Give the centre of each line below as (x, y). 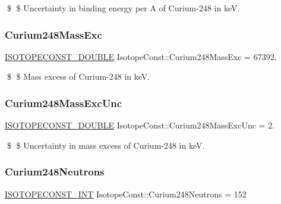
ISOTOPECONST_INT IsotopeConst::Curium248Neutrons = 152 (126, 194)
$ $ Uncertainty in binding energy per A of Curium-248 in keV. (123, 8)
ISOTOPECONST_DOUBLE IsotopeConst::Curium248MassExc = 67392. (141, 56)
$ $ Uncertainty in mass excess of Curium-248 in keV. (106, 145)
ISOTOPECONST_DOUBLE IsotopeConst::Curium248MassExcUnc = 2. (140, 125)
